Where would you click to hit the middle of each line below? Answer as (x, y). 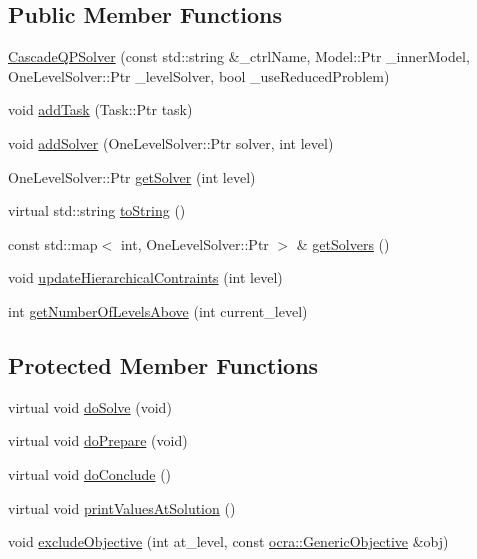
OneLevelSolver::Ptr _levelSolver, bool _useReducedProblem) (199, 75)
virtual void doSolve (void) (90, 406)
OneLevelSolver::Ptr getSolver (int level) (132, 176)
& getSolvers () (343, 243)
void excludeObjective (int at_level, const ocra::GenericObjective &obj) (228, 541)
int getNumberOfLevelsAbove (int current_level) (158, 310)
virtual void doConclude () (90, 473)
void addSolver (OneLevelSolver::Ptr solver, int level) (171, 142)
